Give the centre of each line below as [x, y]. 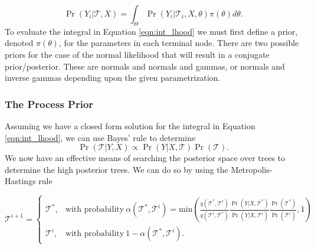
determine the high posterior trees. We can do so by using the [117, 169]
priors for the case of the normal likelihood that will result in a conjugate [137, 54]
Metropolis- [252, 169]
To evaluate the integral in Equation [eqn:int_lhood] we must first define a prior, [151, 31]
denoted [19, 43]
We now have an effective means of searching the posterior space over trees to [145, 158]
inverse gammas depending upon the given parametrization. [113, 78]
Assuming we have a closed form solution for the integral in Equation [130, 125]
